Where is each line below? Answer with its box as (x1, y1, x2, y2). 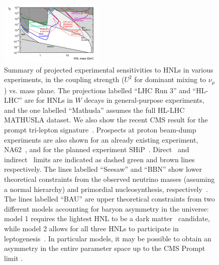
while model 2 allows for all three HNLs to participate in (4, 223, 179, 233)
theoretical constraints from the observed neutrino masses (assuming (4, 173, 215, 184)
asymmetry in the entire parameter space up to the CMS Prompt (4, 243, 205, 253)
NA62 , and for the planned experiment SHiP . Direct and (4, 144, 189, 155)
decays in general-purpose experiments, (84, 95, 204, 105)
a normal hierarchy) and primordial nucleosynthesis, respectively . (4, 183, 208, 194)
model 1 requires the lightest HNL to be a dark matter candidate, (4, 213, 210, 224)
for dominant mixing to (134, 74, 206, 85)
